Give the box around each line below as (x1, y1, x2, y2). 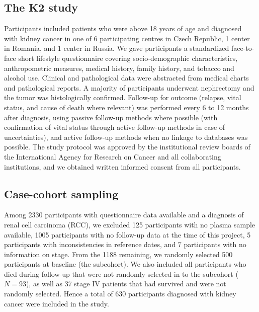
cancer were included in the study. (4, 298, 109, 308)
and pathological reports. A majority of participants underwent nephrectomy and (4, 82, 254, 93)
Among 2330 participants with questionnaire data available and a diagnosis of (4, 209, 244, 220)
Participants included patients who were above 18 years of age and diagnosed (4, 23, 242, 34)
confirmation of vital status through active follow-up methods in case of (4, 122, 225, 132)
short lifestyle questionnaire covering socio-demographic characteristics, (18, 52, 238, 63)
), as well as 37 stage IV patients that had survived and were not (26, 278, 226, 289)
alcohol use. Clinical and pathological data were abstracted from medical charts (4, 72, 249, 83)
